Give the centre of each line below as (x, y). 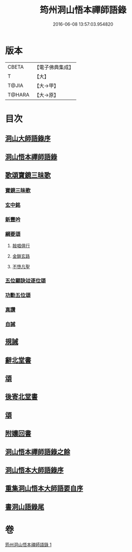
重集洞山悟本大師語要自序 (44, 488)
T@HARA (19, 94)
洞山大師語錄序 (28, 139)
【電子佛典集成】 (54, 67)
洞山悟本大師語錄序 (34, 470)
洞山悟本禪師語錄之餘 (38, 452)
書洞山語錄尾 (25, 507)
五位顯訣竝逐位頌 (25, 281)
